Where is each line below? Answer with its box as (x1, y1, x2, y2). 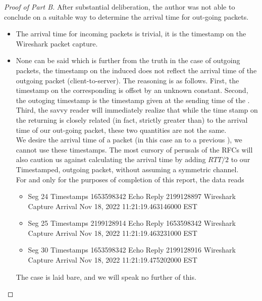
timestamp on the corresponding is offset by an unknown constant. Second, (16, 85, 248, 95)
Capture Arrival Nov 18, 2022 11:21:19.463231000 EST (28, 227, 197, 238)
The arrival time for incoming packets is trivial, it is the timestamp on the (16, 28, 246, 39)
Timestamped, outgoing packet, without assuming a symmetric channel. (16, 164, 239, 174)
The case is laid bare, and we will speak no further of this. (16, 271, 196, 282)
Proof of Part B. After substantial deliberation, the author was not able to (4, 2, 235, 12)
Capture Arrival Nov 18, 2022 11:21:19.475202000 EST (28, 255, 197, 265)
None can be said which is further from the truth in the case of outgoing (16, 55, 240, 66)
